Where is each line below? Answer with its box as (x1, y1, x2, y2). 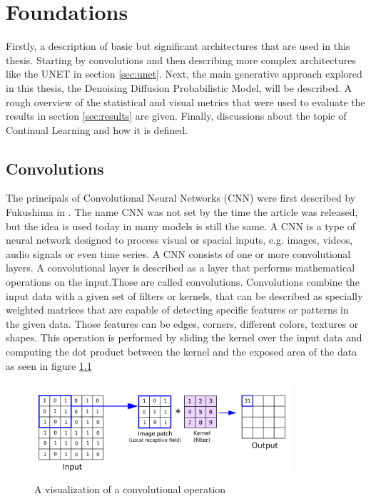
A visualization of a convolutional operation (34, 481, 226, 496)
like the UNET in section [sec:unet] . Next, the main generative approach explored (6, 66, 362, 81)
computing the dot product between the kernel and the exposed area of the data (6, 344, 357, 359)
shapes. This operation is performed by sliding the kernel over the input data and (6, 330, 362, 345)
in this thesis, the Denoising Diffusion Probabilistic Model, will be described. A (6, 80, 352, 95)
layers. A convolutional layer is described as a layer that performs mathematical (6, 260, 355, 275)
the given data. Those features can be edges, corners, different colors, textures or (6, 316, 359, 331)
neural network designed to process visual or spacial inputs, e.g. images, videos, (6, 232, 353, 247)
